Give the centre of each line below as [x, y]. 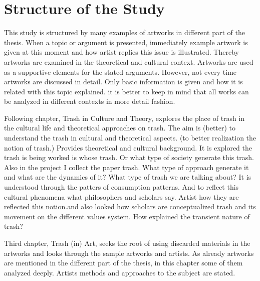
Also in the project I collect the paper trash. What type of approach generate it [126, 167]
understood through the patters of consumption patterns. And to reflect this [121, 187]
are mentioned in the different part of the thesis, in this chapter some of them [123, 263]
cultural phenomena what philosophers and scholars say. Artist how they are [121, 196]
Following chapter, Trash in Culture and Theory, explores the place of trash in [124, 118]
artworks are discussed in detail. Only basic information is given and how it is [123, 82]
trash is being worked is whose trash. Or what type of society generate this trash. [129, 157]
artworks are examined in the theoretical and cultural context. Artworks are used [129, 61]
